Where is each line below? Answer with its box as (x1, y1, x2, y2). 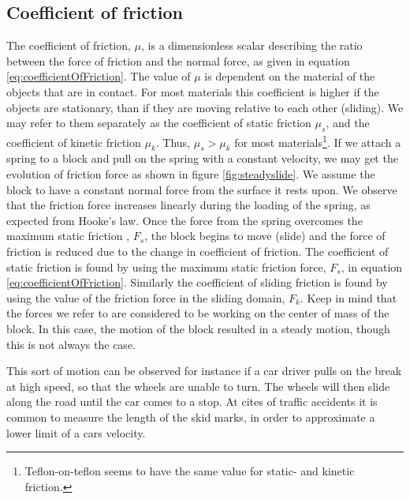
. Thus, (155, 133, 191, 150)
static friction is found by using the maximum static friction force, (6, 258, 326, 275)
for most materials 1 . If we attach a (234, 131, 401, 150)
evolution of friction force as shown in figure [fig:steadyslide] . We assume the (6, 166, 375, 182)
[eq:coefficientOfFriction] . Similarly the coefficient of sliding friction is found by (6, 274, 388, 291)
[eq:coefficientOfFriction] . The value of (6, 68, 191, 84)
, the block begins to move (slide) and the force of (144, 227, 386, 244)
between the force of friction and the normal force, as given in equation (6, 52, 350, 69)
